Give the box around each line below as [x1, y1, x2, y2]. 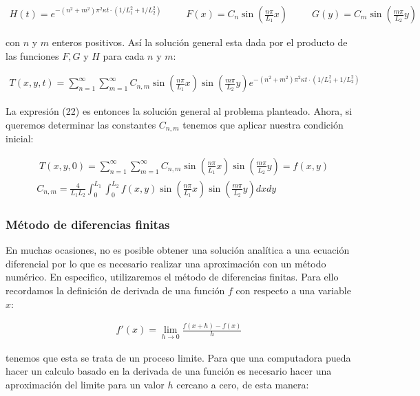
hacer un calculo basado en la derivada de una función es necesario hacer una [6, 364, 332, 378]
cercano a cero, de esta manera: [176, 377, 309, 391]
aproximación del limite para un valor [6, 377, 165, 391]
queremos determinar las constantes [6, 117, 156, 131]
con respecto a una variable [235, 283, 351, 297]
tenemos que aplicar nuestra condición [182, 117, 344, 131]
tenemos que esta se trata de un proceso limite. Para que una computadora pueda [6, 350, 351, 364]
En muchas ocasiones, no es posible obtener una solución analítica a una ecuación [6, 243, 350, 257]
